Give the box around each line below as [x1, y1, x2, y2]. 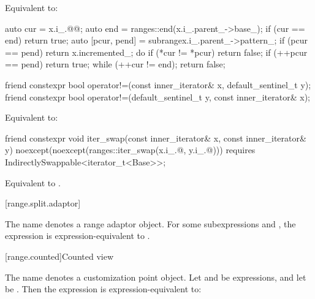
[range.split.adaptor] [5, 197, 81, 210]
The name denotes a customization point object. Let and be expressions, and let [5, 270, 306, 283]
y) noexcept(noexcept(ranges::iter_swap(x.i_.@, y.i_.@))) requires [5, 143, 256, 156]
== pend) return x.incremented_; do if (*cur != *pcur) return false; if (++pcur [5, 45, 308, 58]
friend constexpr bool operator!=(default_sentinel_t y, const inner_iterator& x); [5, 90, 310, 103]
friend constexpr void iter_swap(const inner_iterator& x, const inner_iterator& [5, 131, 306, 144]
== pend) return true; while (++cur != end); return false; [5, 58, 226, 70]
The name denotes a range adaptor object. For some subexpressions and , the [5, 217, 296, 230]
